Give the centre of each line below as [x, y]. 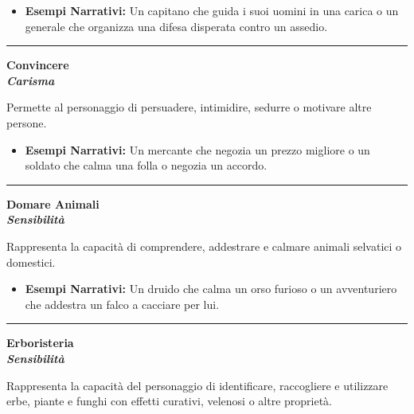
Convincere [38, 65]
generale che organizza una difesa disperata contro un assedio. [176, 26]
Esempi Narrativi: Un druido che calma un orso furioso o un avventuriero [211, 289]
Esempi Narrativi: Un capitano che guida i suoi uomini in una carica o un [212, 10]
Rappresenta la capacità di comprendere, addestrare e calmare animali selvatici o [204, 246]
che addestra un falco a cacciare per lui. [122, 304]
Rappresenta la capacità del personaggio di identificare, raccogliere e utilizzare [197, 385]
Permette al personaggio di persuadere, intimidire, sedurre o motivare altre [189, 107]
